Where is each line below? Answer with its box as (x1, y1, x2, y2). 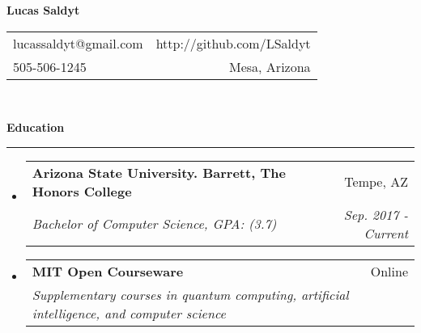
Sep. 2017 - (343, 204, 408, 224)
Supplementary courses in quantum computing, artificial (32, 285, 349, 304)
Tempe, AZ (344, 172, 408, 192)
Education (6, 119, 65, 136)
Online (370, 261, 408, 280)
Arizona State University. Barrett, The (32, 162, 286, 182)
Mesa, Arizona (229, 57, 311, 76)
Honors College (32, 181, 132, 200)
